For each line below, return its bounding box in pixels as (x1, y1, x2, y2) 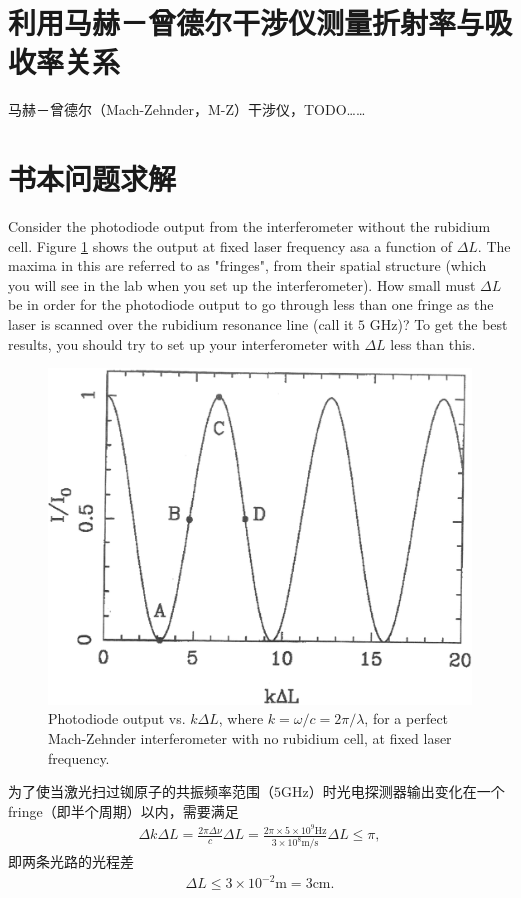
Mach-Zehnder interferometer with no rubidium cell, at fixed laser (48, 728, 452, 748)
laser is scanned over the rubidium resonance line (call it (8, 314, 354, 334)
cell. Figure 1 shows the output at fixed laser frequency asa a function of (8, 235, 452, 256)
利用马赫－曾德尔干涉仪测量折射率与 (8, 2, 485, 43)
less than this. (390, 333, 476, 354)
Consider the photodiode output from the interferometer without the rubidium (8, 216, 491, 237)
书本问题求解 (8, 158, 177, 199)
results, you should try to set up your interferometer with (8, 333, 360, 354)
